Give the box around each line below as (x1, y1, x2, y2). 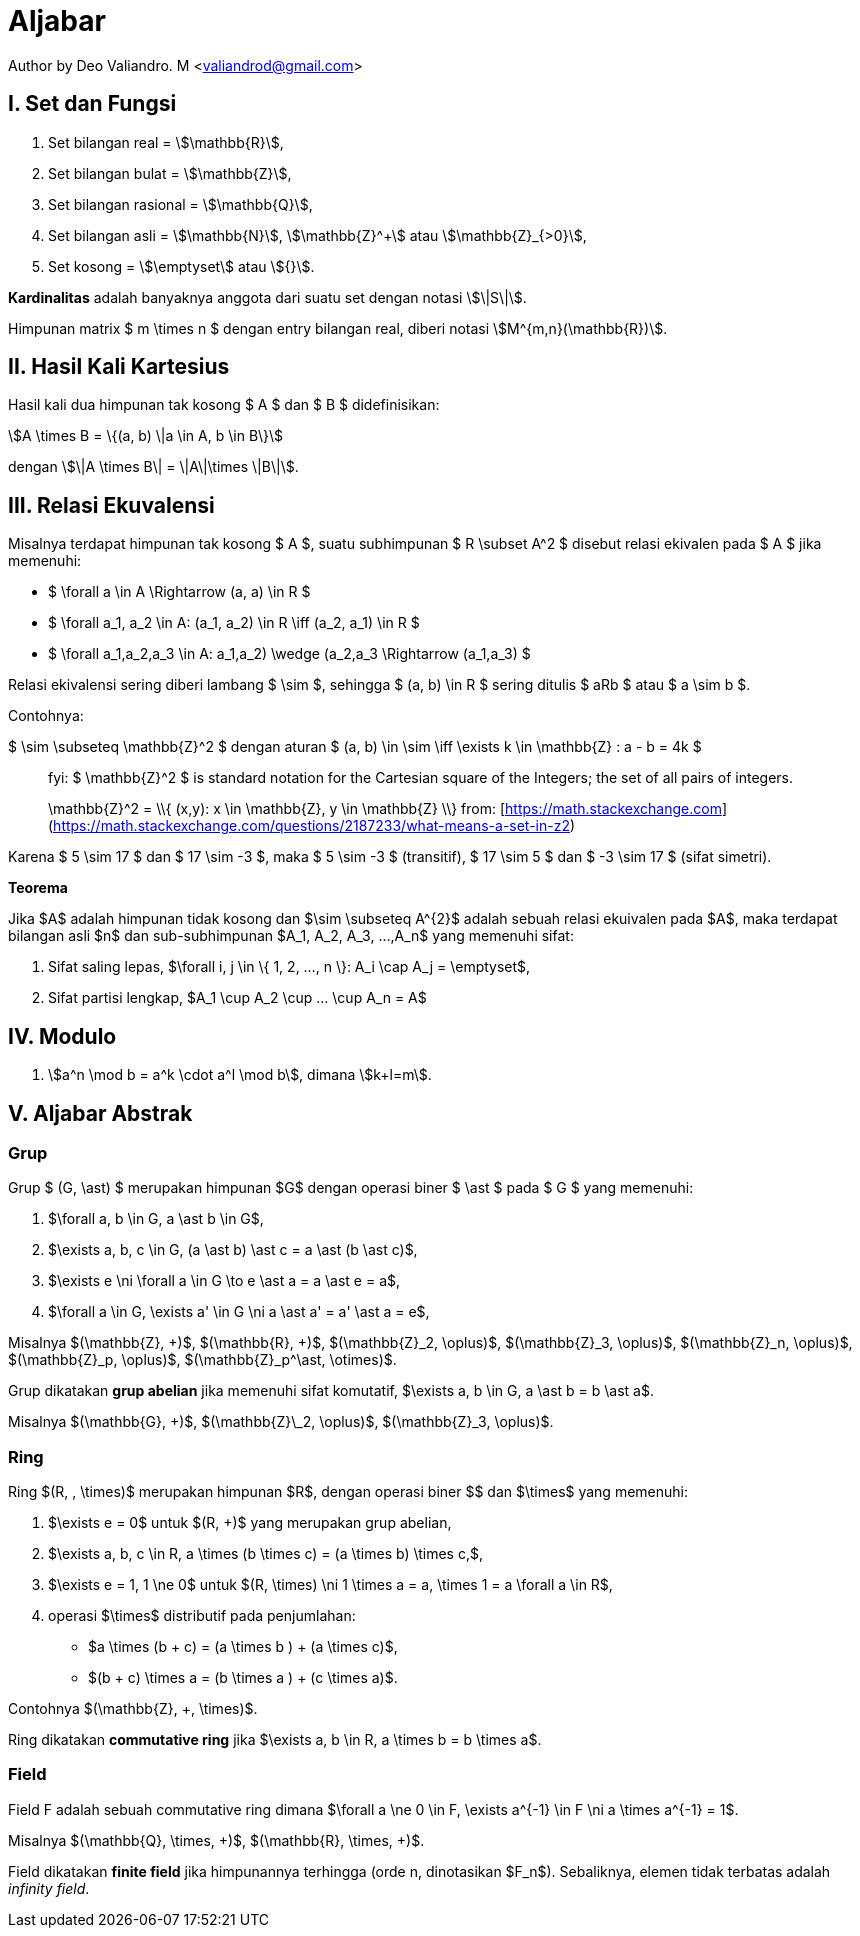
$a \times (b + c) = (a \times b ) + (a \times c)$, (88, 1638, 398, 1656)
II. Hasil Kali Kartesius (8, 354, 230, 380)
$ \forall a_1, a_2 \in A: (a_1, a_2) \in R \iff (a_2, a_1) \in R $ (48, 614, 420, 632)
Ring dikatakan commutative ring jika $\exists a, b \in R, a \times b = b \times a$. (8, 1731, 542, 1749)
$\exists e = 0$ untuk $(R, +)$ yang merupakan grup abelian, (48, 1514, 452, 1532)
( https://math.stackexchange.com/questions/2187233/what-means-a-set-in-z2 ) (48, 817, 576, 835)
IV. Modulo (8, 1023, 117, 1049)
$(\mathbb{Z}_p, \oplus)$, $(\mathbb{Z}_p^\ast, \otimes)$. (8, 1351, 397, 1369)
